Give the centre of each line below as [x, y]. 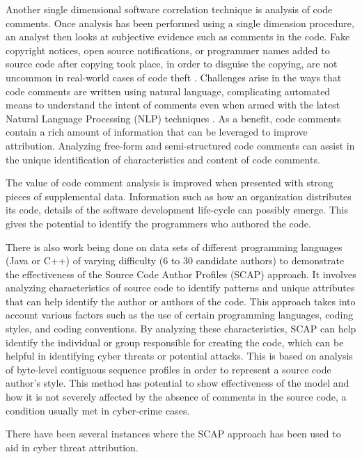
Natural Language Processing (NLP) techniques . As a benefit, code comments [173, 118]
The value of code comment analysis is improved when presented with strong [170, 183]
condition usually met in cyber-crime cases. [98, 410]
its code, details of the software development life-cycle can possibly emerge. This [177, 210]
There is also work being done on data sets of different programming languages [174, 247]
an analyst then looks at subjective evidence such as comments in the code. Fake [178, 37]
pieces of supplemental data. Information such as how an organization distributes [179, 196]
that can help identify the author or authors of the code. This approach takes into [181, 301]
